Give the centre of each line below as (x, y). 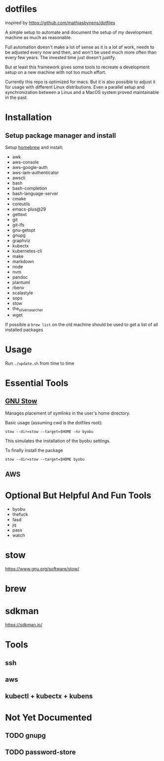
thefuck (20, 514)
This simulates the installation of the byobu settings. (58, 441)
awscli (19, 178)
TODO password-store (41, 752)
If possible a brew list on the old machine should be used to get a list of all (82, 324)
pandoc (20, 277)
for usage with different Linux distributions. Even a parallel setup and (75, 87)
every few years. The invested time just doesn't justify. (61, 57)
